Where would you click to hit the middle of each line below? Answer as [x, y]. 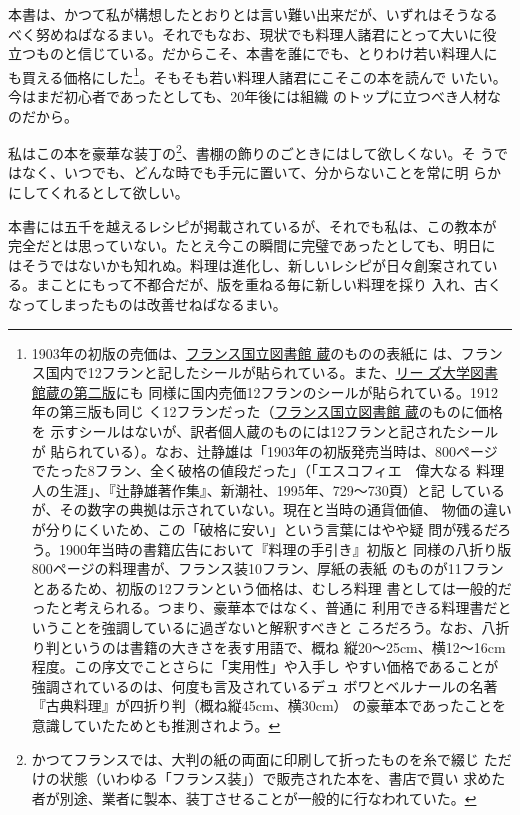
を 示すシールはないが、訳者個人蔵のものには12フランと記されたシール [265, 431]
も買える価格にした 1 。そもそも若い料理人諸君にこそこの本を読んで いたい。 [257, 75]
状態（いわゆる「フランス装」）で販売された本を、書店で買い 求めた [282, 778]
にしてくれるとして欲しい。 [98, 192]
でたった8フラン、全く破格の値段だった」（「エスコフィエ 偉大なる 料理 [268, 470]
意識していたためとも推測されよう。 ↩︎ [156, 724]
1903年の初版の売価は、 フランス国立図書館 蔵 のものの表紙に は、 [246, 352]
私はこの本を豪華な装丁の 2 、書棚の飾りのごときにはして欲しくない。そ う [251, 151]
